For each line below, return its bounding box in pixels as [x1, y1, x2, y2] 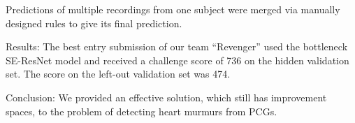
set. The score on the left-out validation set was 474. [6, 66, 231, 81]
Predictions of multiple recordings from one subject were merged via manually [6, 2, 340, 16]
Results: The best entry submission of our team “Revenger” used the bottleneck [6, 39, 348, 54]
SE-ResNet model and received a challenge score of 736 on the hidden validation [6, 52, 349, 67]
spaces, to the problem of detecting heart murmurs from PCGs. [6, 103, 277, 118]
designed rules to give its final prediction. [6, 15, 182, 30]
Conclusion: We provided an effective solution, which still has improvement [6, 89, 327, 104]
